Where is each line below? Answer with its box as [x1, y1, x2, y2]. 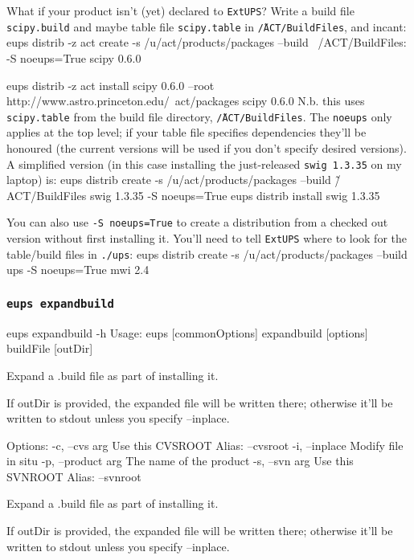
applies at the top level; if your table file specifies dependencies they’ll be [6, 124, 367, 141]
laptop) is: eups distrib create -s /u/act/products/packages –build [6, 171, 331, 188]
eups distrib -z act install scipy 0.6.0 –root [6, 76, 215, 93]
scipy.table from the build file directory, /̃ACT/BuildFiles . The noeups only [6, 108, 392, 125]
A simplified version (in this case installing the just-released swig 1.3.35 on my [6, 155, 402, 172]
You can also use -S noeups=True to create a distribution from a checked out [6, 214, 388, 231]
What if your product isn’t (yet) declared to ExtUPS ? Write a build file [6, 2, 355, 18]
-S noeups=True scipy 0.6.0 [6, 49, 141, 66]
